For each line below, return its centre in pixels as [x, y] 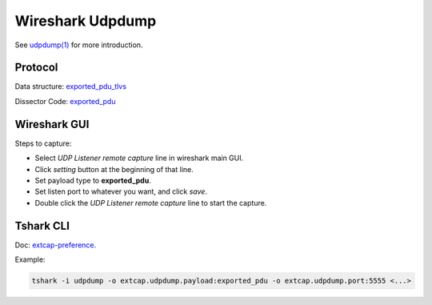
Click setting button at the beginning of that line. [114, 169]
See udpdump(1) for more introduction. [79, 45]
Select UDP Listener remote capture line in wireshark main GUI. [139, 158]
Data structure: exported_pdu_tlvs [71, 86]
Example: [30, 259]
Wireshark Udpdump [86, 21]
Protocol [36, 68]
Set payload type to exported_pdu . [93, 180]
